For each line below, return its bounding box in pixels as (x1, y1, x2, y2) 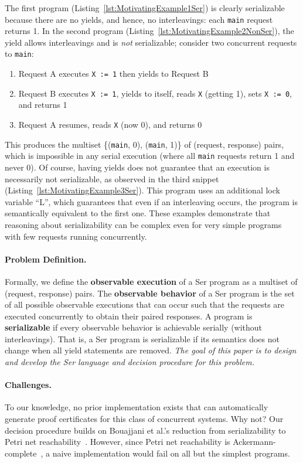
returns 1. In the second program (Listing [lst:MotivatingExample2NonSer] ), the (5, 25, 294, 37)
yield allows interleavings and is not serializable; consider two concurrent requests (5, 36, 297, 48)
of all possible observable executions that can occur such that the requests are (5, 298, 285, 311)
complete (5, 447, 37, 459)
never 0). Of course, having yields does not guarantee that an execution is (5, 161, 270, 173)
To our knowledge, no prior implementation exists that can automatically (5, 401, 268, 413)
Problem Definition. (5, 253, 87, 265)
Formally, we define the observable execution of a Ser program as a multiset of (5, 275, 298, 287)
